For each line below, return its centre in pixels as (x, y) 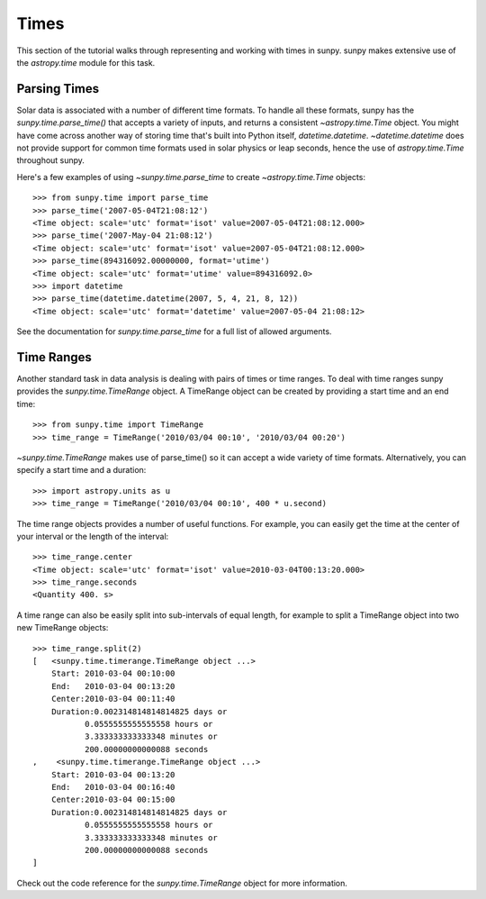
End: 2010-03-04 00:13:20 (113, 686)
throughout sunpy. (51, 160)
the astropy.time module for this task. (86, 62)
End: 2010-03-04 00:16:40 (113, 787)
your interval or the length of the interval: (93, 536)
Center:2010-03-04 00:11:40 (113, 699)
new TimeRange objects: (63, 628)
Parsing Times (58, 89)
